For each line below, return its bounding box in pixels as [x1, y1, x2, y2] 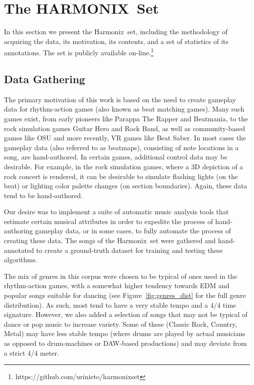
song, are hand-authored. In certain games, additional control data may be [4, 152, 228, 162]
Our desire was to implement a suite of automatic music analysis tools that [4, 206, 229, 217]
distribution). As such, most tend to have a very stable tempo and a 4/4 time [4, 299, 236, 310]
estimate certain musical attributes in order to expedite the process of [4, 216, 213, 226]
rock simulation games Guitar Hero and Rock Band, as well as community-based [4, 123, 245, 133]
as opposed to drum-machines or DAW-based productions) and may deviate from [4, 338, 247, 348]
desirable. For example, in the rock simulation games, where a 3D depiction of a [4, 161, 243, 171]
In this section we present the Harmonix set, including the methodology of [4, 26, 228, 37]
